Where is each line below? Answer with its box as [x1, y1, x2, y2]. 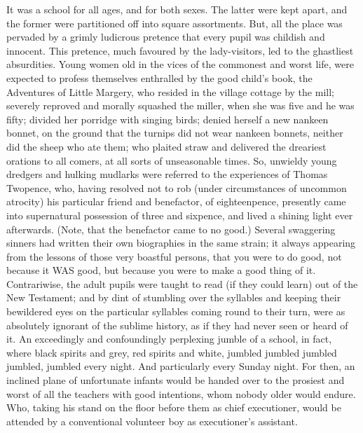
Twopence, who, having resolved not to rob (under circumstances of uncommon [6, 180, 347, 195]
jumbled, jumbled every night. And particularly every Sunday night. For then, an [6, 359, 355, 373]
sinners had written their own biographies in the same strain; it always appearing [6, 235, 356, 250]
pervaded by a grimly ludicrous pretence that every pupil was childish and [6, 29, 325, 44]
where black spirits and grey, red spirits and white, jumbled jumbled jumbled [6, 345, 337, 359]
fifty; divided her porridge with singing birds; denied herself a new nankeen [6, 111, 329, 126]
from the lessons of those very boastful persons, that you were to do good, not [6, 249, 342, 263]
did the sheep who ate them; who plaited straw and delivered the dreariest [6, 139, 327, 153]
